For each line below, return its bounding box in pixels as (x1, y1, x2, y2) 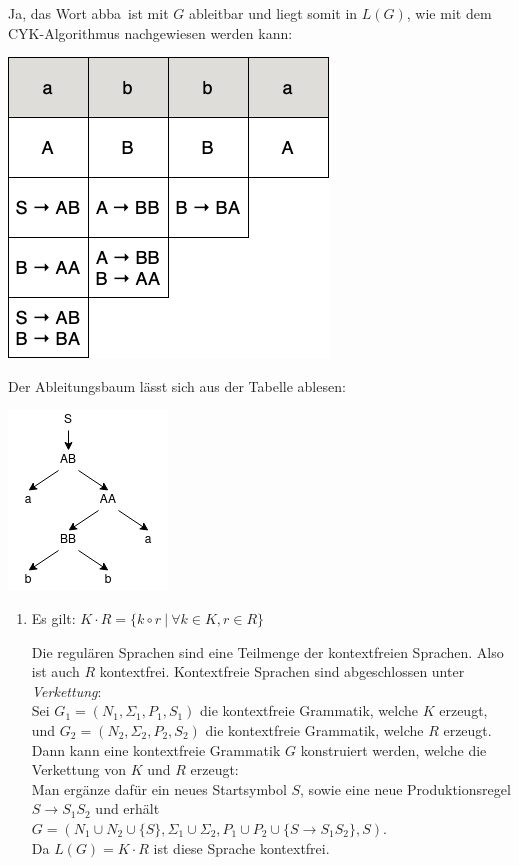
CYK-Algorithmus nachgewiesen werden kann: (8, 22, 293, 43)
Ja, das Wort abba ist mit (8, 3, 169, 23)
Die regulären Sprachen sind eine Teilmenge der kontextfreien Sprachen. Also (31, 641, 504, 662)
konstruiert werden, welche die (300, 739, 487, 760)
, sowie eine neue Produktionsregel (300, 778, 511, 799)
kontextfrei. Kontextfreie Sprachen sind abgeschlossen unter (99, 661, 465, 682)
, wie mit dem (406, 3, 492, 23)
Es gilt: (31, 607, 76, 628)
